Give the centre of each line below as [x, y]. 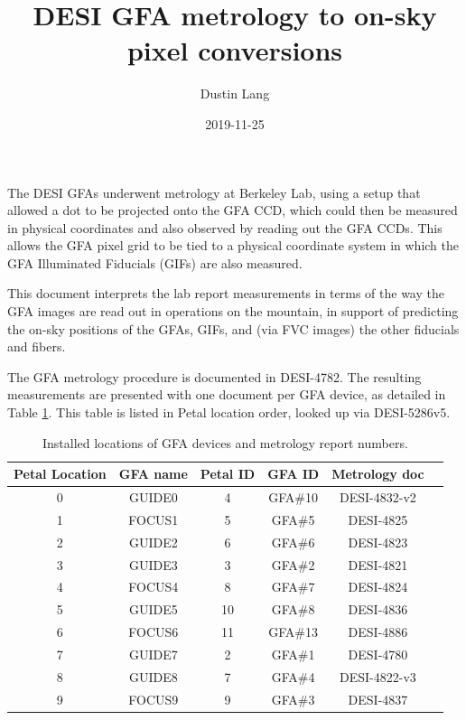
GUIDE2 [153, 542]
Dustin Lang [235, 94]
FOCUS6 [154, 632]
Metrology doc [378, 474]
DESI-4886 [378, 632]
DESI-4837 [378, 699]
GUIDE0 [153, 497]
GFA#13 [293, 632]
